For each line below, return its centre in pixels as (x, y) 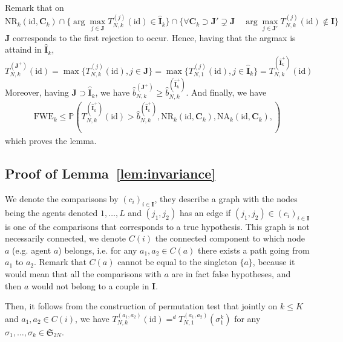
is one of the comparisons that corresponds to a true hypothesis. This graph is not (157, 226)
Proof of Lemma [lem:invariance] (110, 173)
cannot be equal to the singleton (177, 262)
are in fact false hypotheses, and (231, 273)
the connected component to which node (230, 238)
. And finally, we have (226, 92)
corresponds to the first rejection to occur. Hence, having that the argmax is (154, 37)
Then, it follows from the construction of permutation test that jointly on (141, 306)
